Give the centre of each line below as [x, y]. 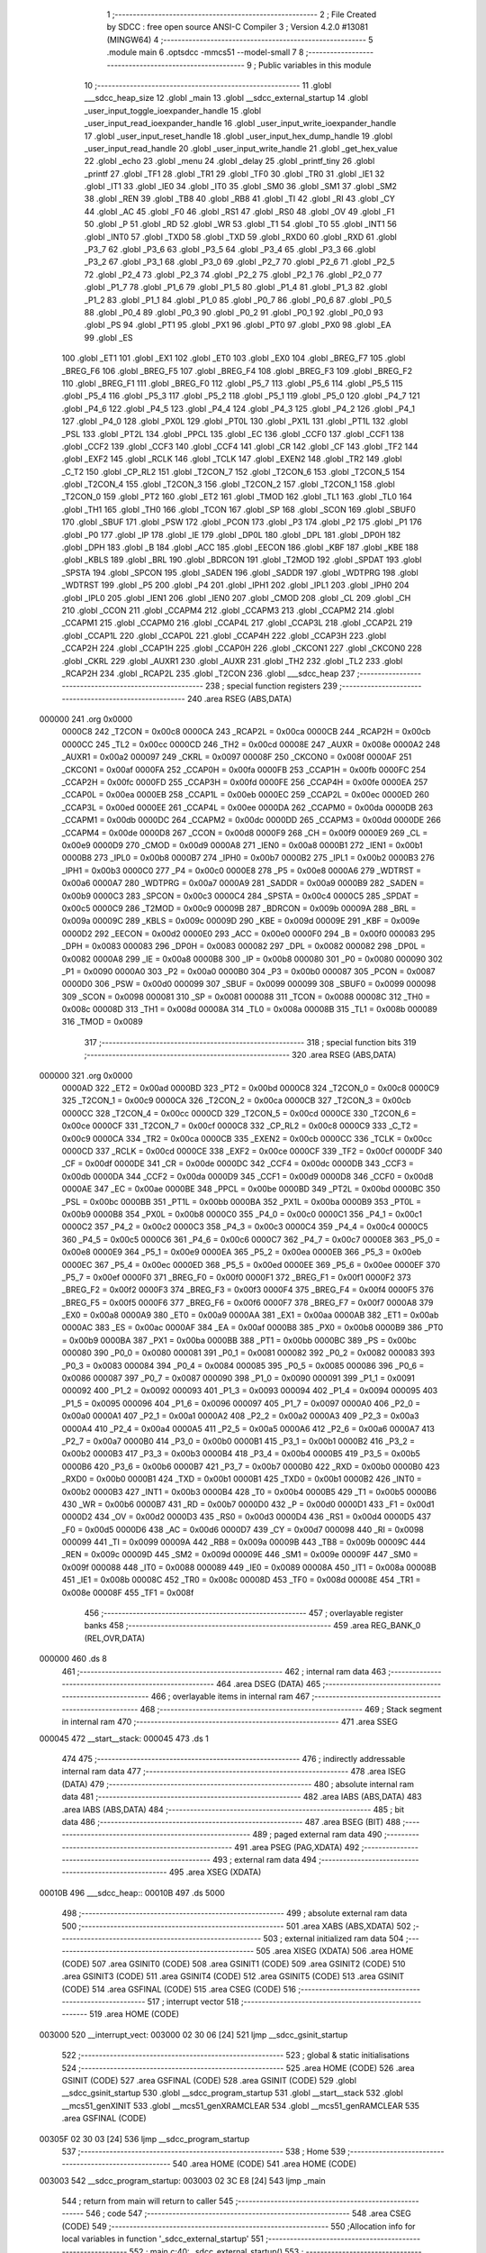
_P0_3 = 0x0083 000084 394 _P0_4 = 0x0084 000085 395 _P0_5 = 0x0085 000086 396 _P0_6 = [243, 1365]
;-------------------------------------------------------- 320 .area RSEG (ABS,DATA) [240, 1055]
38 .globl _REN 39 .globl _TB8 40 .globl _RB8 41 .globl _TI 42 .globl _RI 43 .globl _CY [239, 199]
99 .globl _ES [108, 337]
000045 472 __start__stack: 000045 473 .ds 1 [124, 1738]
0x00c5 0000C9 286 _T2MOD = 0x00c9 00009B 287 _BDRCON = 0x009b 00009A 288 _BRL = [239, 908]
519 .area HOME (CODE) [135, 2014]
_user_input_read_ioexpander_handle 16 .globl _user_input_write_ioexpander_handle [240, 123]
